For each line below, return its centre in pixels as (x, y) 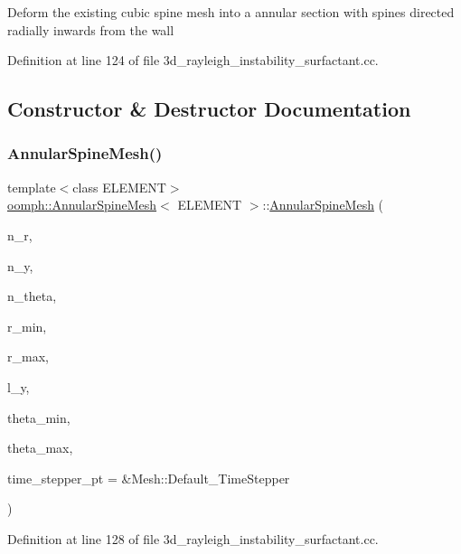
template (32, 187)
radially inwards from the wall (91, 29)
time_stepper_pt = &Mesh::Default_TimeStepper (149, 478)
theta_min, (39, 417)
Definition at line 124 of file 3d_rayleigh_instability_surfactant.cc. (193, 60)
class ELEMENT (119, 187)
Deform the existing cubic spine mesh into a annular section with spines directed (231, 12)
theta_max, (40, 448)
